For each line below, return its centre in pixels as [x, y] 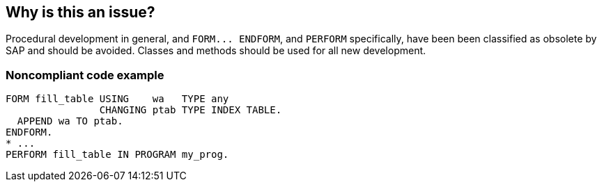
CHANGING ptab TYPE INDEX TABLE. [191, 110]
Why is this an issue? [80, 12]
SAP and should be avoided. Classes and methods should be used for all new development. [216, 51]
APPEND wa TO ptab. [70, 121]
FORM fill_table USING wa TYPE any [117, 99]
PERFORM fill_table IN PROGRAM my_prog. [117, 155]
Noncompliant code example [85, 75]
